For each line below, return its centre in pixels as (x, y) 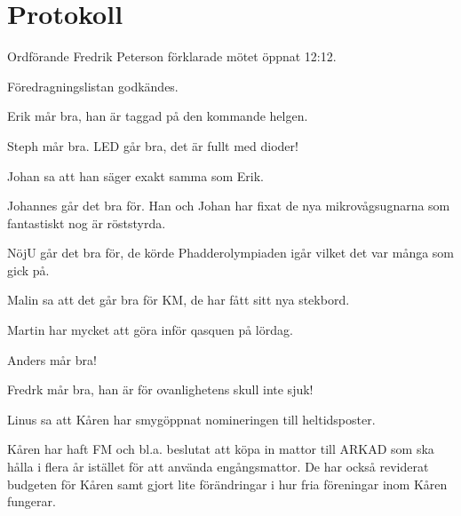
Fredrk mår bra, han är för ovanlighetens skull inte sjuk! (160, 389)
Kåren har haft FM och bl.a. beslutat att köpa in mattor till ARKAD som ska (221, 449)
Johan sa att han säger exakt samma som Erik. (135, 175)
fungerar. (32, 501)
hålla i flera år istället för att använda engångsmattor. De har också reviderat (218, 467)
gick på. (28, 270)
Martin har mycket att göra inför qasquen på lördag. (150, 330)
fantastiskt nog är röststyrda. (87, 222)
